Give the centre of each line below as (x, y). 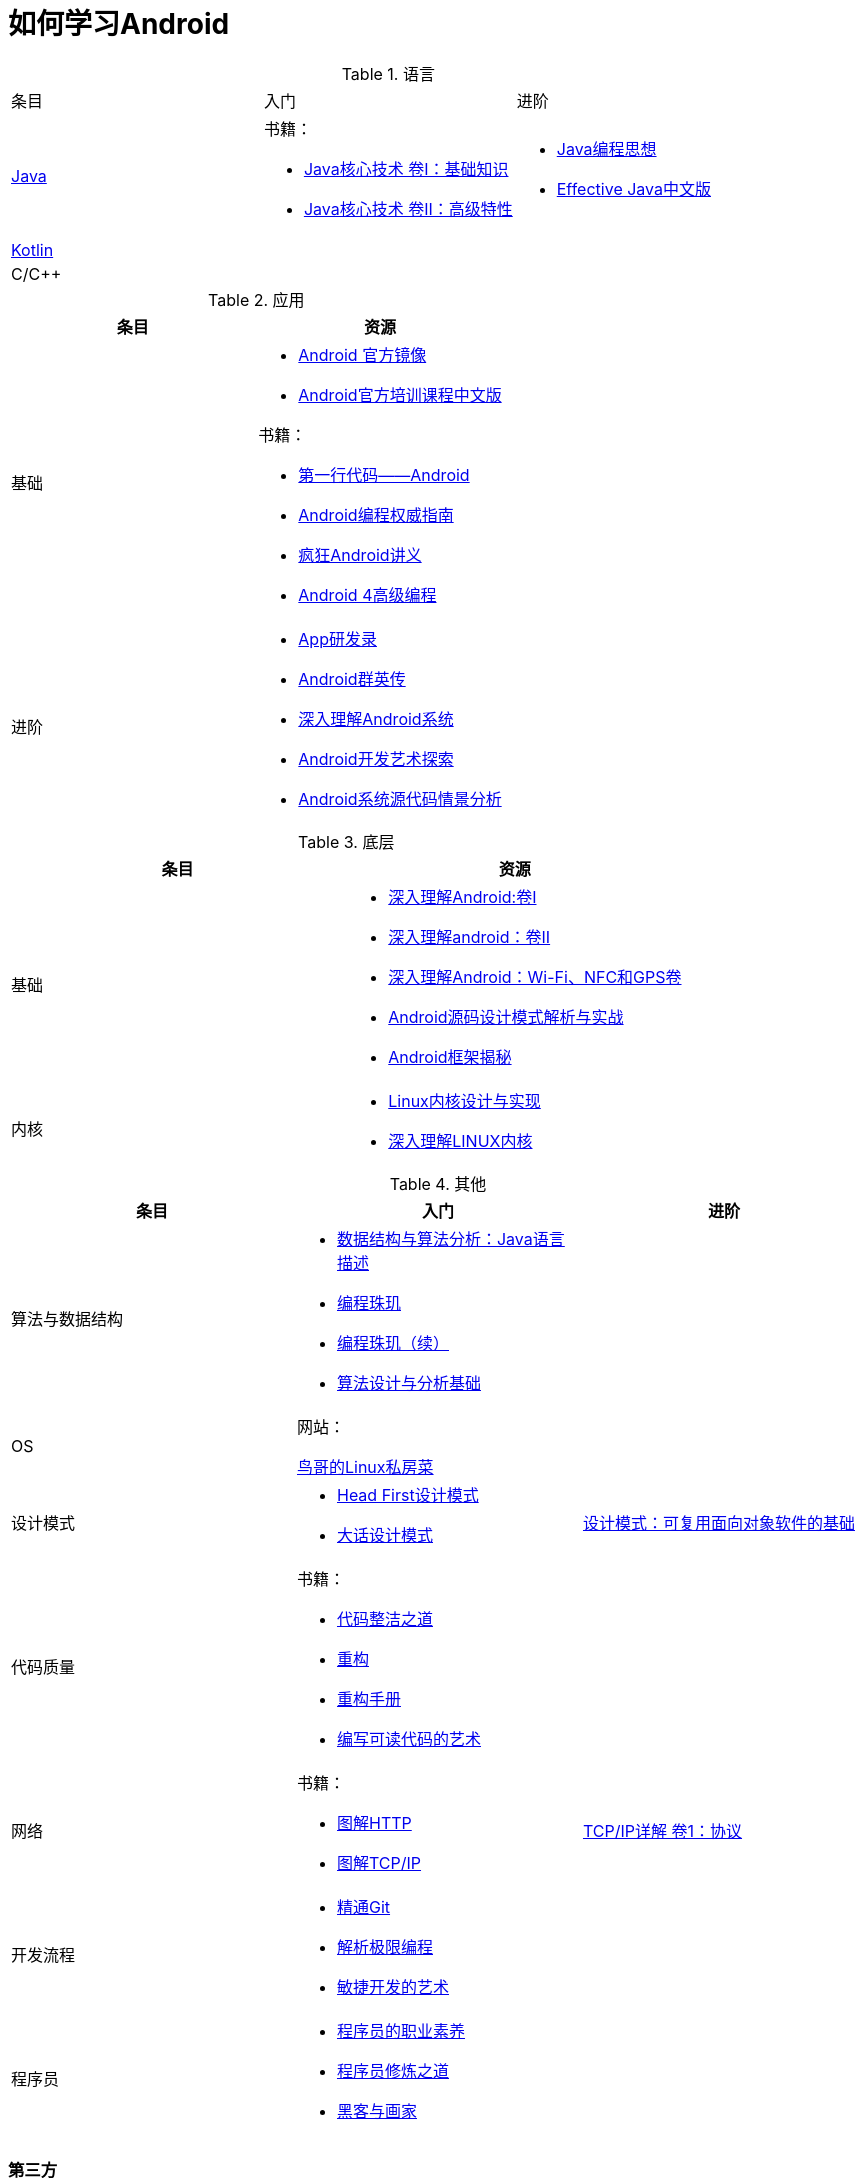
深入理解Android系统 (376, 718)
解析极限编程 (384, 1946)
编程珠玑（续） (392, 1342)
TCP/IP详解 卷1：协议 (662, 1830)
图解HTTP (374, 1822)
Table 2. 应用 (256, 299)
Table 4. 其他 (438, 1183)
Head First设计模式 (407, 1494)
